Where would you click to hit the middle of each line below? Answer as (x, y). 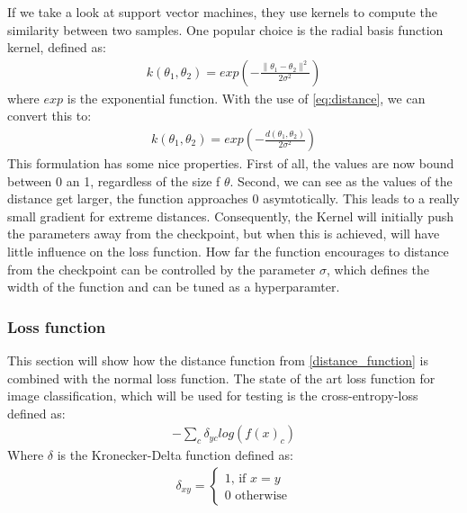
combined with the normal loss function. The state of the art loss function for (221, 378)
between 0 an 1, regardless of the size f (114, 180)
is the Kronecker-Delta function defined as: (175, 455)
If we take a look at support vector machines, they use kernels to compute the (222, 12)
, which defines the (378, 269)
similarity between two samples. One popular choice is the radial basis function (225, 29)
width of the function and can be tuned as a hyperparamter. (174, 287)
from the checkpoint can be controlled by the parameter (162, 269)
